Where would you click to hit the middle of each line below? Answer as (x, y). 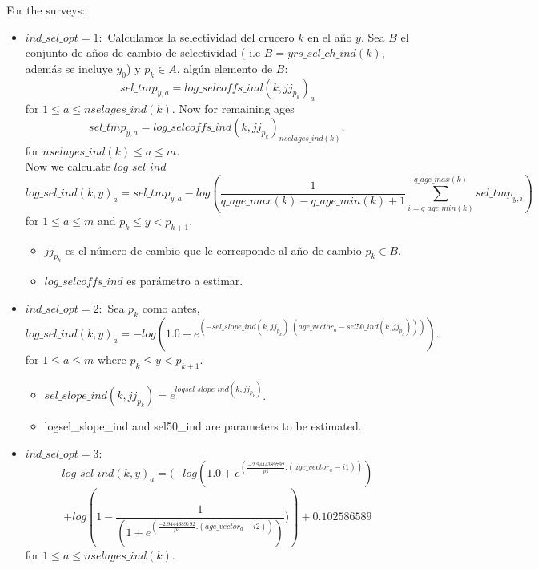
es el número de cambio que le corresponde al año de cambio (213, 250)
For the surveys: (46, 10)
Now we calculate (68, 166)
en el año (330, 36)
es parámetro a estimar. (185, 281)
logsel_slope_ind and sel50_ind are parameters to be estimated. (203, 426)
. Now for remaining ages (233, 109)
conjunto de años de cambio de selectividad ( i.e (143, 52)
